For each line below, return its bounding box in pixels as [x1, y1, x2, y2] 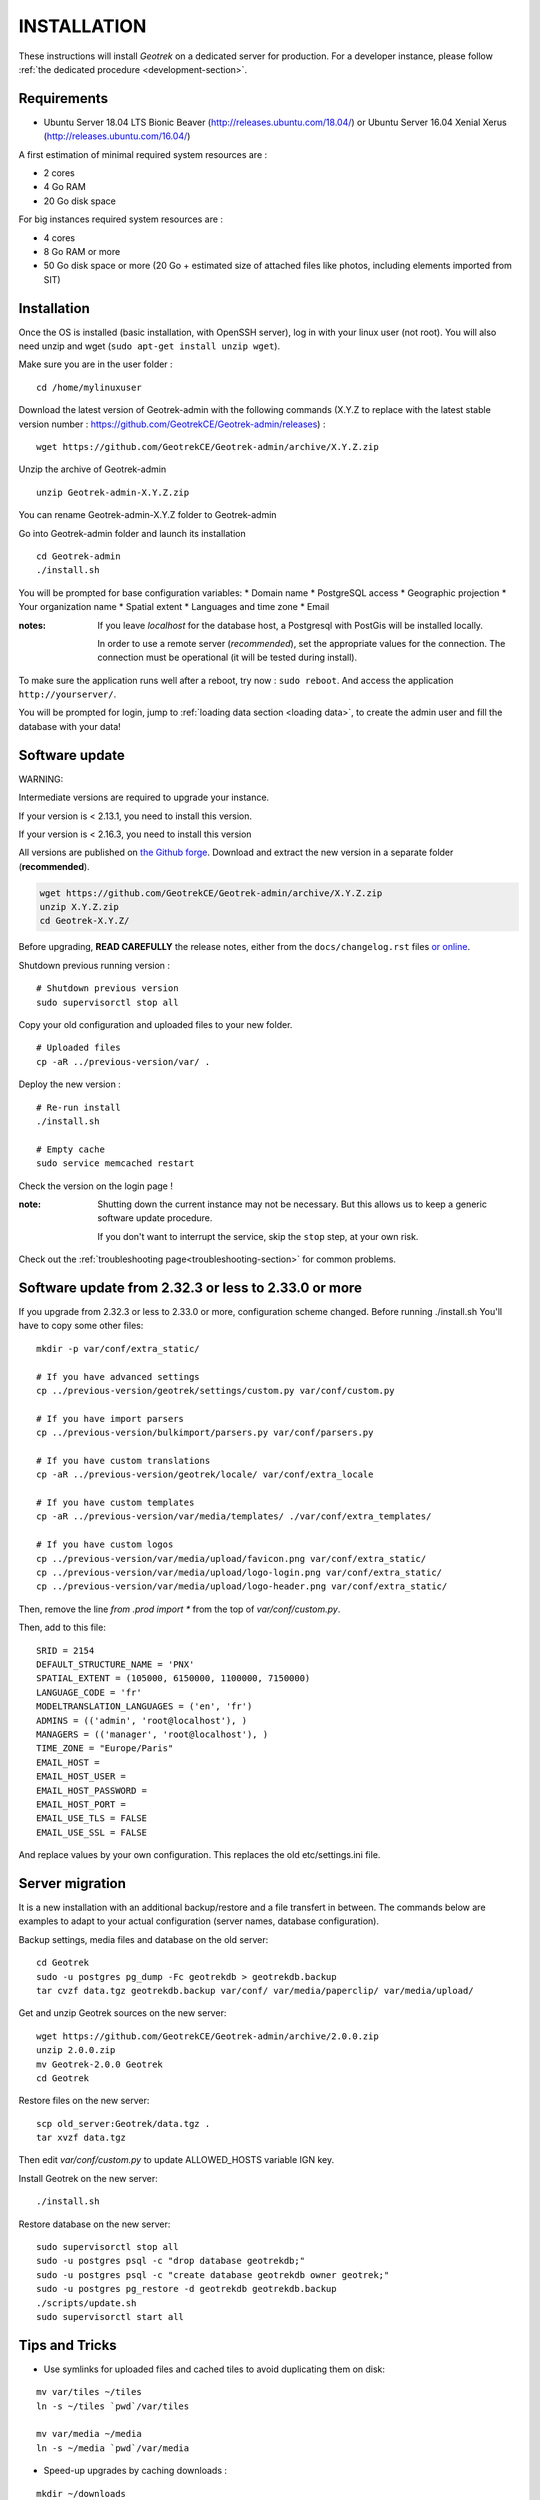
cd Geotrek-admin [36, 550, 121, 562]
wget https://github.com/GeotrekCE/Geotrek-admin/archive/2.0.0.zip [36, 2030, 379, 2042]
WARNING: [18, 773, 64, 785]
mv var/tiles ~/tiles [36, 2386, 142, 2398]
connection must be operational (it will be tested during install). [97, 651, 358, 664]
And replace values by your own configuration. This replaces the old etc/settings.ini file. [18, 1849, 381, 1861]
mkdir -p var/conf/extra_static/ [36, 1343, 200, 1354]
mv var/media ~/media [36, 2428, 142, 2440]
